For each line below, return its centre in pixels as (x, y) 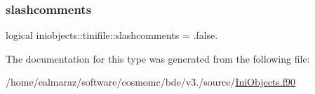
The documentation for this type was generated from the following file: (158, 58)
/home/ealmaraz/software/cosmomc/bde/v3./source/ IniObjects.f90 (151, 82)
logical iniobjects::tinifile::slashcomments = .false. (112, 35)
